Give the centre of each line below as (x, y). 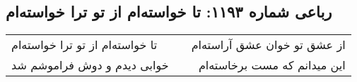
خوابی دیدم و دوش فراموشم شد (90, 65)
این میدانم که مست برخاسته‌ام (272, 65)
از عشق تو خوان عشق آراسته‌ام (268, 45)
